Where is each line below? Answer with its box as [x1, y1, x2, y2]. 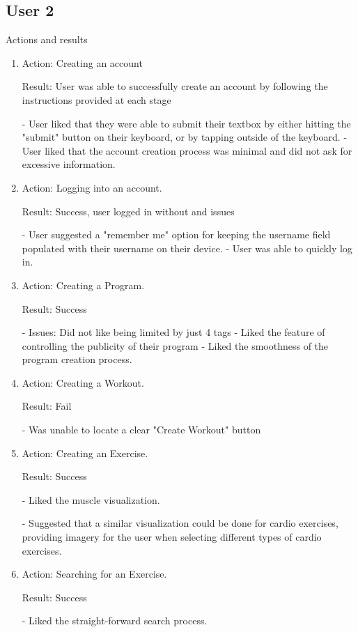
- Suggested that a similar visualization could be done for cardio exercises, [22, 516, 338, 530]
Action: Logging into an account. [22, 180, 162, 194]
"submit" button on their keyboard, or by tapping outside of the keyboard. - [22, 130, 348, 144]
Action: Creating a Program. [22, 277, 145, 292]
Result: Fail [22, 399, 72, 413]
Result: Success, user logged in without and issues [22, 203, 235, 218]
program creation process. [22, 352, 132, 367]
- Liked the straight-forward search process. [22, 613, 208, 628]
